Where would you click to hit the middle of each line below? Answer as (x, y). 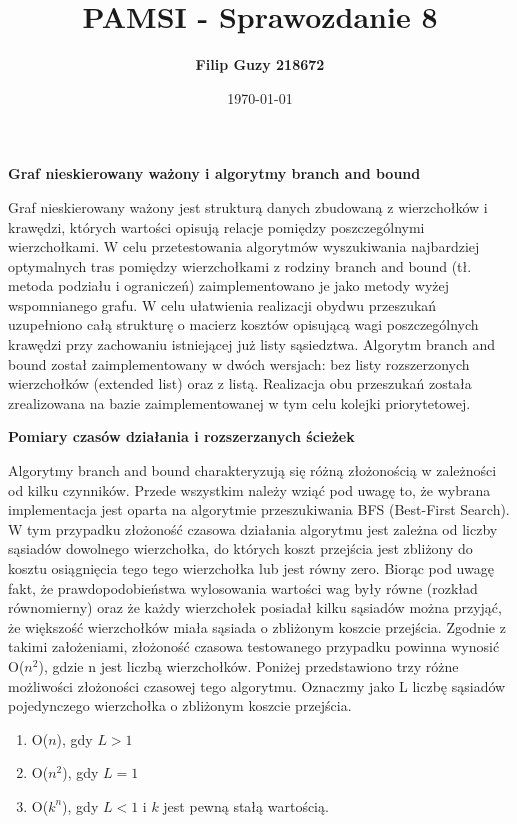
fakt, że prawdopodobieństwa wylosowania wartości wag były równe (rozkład (243, 587)
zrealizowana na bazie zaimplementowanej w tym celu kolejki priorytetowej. (239, 402)
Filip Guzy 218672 (260, 64)
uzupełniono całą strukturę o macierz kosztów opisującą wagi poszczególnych (243, 324)
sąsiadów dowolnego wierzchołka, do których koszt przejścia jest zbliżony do (240, 548)
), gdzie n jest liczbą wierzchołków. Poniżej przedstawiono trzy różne (248, 665)
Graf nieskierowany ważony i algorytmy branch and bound (214, 173)
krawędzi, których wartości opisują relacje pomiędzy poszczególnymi (216, 226)
